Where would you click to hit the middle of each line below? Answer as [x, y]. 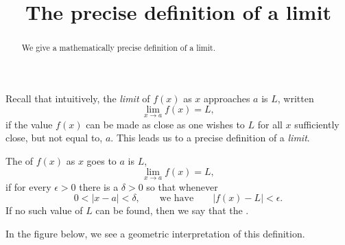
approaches [227, 98]
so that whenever [182, 186]
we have [177, 199]
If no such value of [44, 210]
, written [296, 98]
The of [20, 160]
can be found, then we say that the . [172, 210]
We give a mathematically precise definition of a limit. [118, 48]
